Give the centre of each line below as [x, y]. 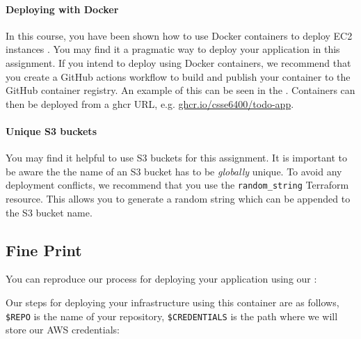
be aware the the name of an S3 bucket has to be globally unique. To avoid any [174, 171]
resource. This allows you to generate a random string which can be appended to [178, 198]
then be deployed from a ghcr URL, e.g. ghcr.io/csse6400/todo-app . [150, 103]
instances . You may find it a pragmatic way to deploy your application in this [173, 49]
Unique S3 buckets [51, 131]
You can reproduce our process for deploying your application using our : [161, 279]
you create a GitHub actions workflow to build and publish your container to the [178, 76]
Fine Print [44, 250]
